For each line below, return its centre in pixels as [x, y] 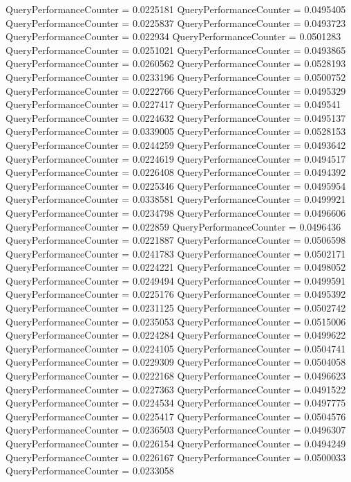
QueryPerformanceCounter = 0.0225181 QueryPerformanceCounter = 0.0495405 [176, 9]
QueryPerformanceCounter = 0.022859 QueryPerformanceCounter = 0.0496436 [173, 226]
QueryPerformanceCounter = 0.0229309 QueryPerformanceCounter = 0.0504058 [176, 362]
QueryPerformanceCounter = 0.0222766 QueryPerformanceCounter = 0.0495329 [176, 90]
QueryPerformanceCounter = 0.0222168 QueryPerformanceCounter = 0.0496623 [176, 376]
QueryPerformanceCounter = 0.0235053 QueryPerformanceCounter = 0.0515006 [176, 321]
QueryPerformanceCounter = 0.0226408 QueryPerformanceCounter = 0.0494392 [176, 172]
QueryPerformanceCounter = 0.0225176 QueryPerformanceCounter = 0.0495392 [176, 294]
